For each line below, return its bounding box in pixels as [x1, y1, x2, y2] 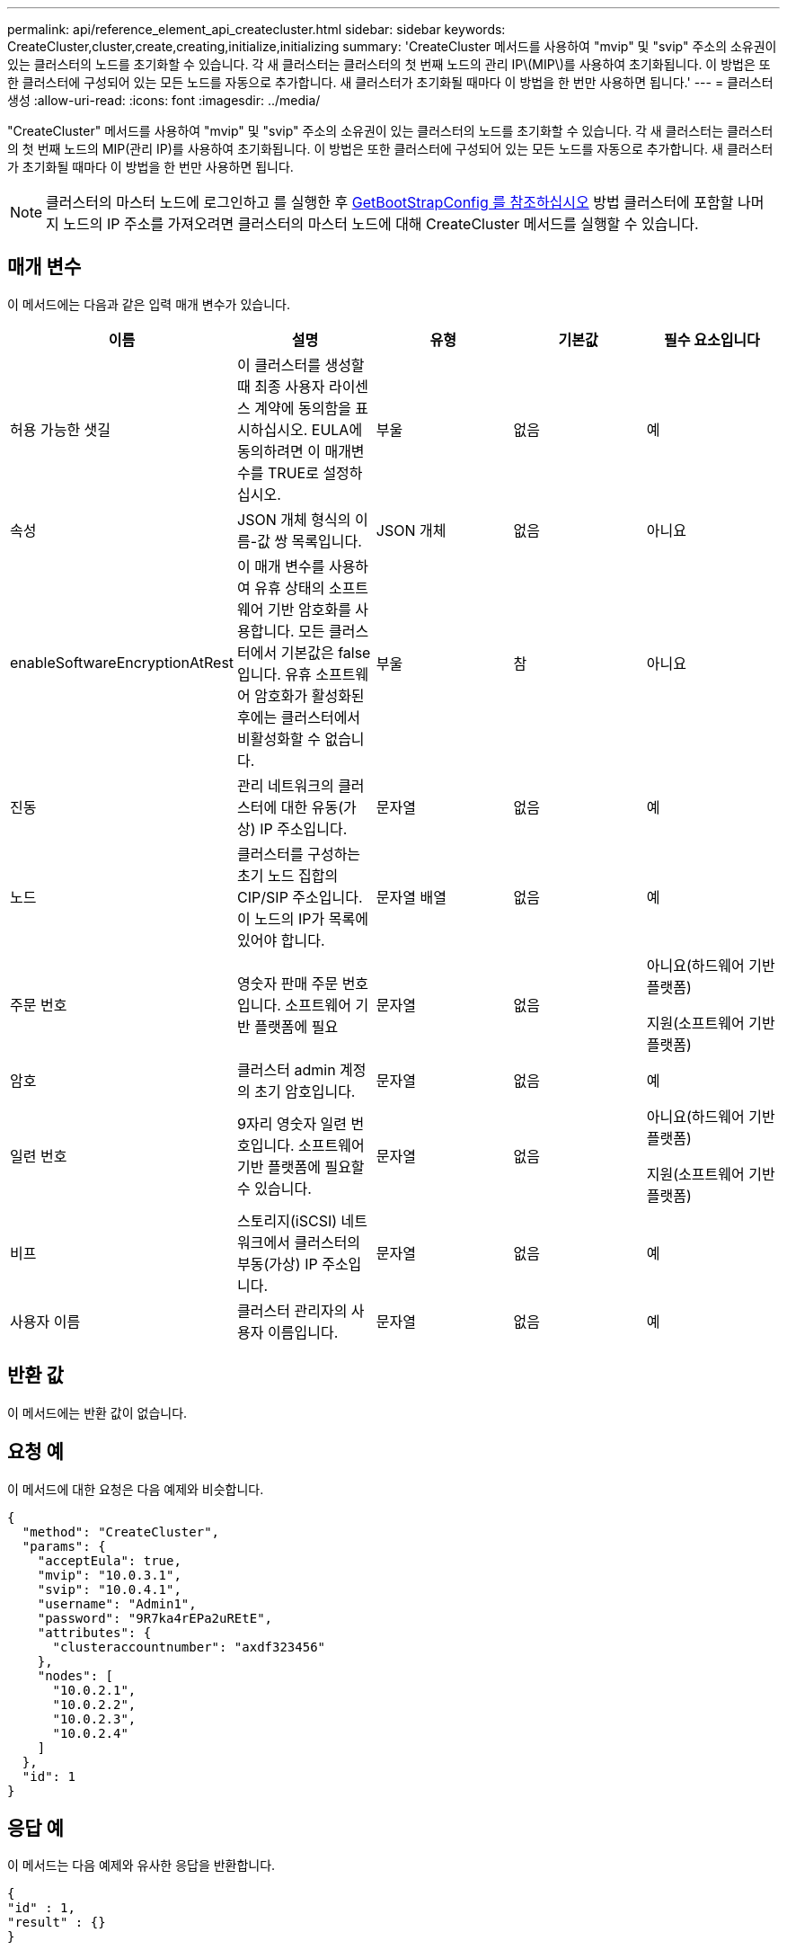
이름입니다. [268, 1322, 339, 1341]
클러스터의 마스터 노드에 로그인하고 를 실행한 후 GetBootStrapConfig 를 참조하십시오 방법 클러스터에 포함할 [46, 193, 734, 211]
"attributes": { [37, 1625, 152, 1640]
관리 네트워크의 [237, 776, 334, 795]
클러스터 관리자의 [237, 1301, 348, 1320]
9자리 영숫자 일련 [237, 1114, 348, 1133]
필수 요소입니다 [663, 330, 760, 349]
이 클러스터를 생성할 [237, 355, 365, 374]
